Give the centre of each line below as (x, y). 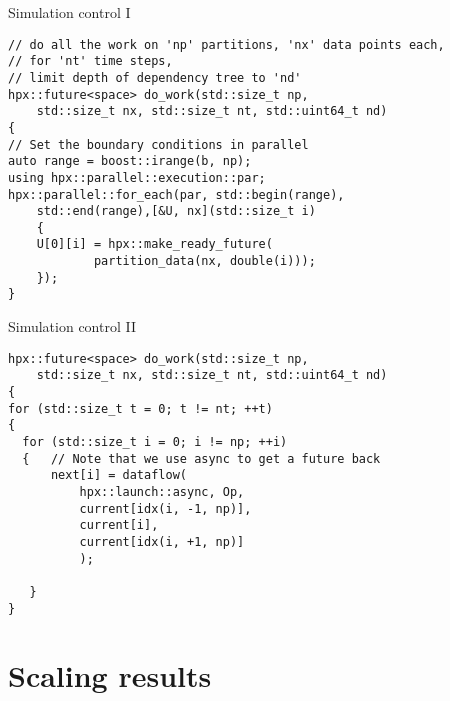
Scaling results (110, 675)
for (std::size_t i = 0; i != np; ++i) (155, 441)
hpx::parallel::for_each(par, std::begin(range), (176, 194)
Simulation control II (72, 326)
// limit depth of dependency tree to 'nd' (155, 77)
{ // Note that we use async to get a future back (201, 458)
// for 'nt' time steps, (90, 61)
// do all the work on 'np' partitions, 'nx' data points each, (226, 44)
